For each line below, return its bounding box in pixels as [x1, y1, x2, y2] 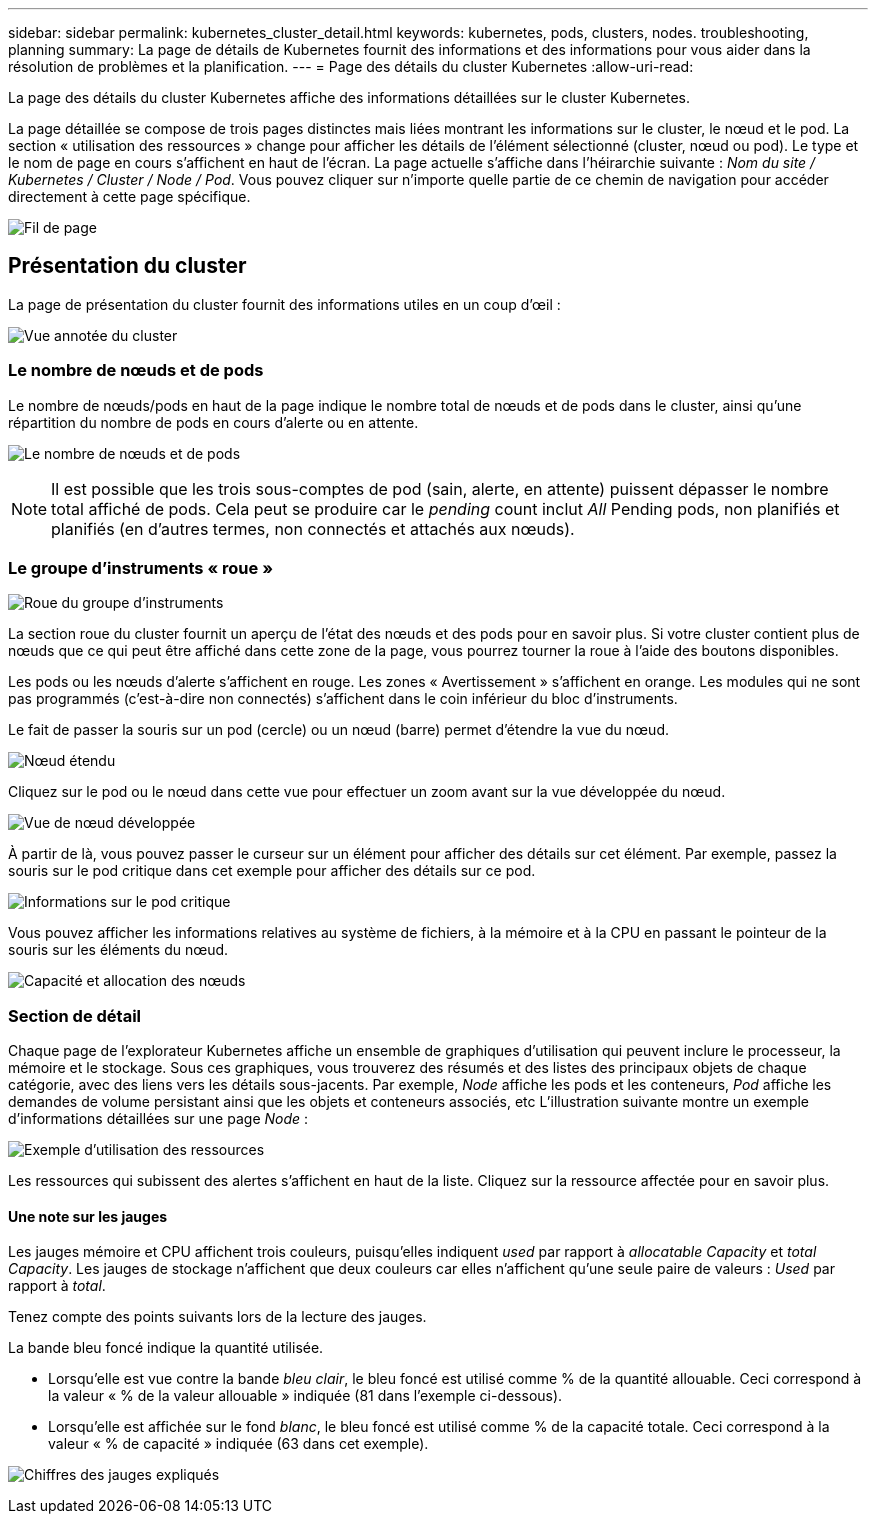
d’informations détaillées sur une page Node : [8, 1110, 309, 1128]
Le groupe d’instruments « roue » [8, 557, 273, 578]
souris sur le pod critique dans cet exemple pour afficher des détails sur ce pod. [8, 862, 536, 880]
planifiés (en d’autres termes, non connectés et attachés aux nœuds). [51, 518, 575, 539]
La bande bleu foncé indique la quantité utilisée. [8, 1339, 324, 1357]
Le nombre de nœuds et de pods [8, 360, 264, 381]
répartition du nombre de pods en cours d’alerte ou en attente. [8, 413, 419, 431]
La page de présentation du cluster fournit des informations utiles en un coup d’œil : [8, 295, 561, 313]
